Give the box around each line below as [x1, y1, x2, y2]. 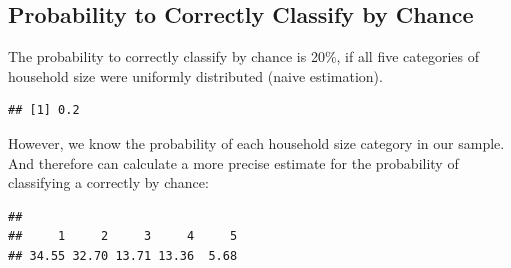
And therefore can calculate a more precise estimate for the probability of [8, 152, 459, 173]
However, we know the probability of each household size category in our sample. [8, 132, 505, 153]
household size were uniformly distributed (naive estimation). [8, 65, 383, 86]
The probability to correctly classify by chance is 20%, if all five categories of [8, 46, 479, 67]
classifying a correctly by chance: [8, 172, 209, 193]
